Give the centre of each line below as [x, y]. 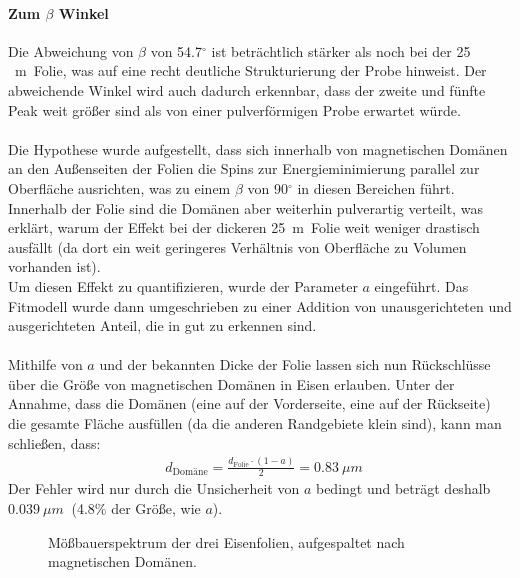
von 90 [267, 187]
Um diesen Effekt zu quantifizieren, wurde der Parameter [183, 285]
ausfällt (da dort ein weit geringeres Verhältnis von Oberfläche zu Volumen [237, 246]
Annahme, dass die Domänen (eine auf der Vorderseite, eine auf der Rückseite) [249, 403]
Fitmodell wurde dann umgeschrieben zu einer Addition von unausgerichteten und [260, 305]
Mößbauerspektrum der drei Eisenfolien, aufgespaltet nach [226, 541]
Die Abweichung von [71, 50]
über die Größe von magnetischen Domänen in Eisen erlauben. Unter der [231, 383]
